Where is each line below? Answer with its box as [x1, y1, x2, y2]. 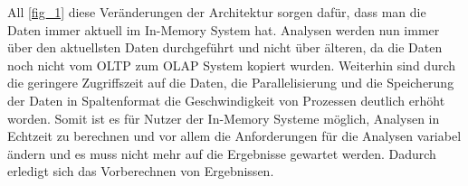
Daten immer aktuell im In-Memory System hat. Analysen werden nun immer [7, 20, 440, 39]
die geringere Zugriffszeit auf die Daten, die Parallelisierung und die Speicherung [7, 73, 454, 92]
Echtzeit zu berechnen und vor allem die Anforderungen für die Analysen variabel [7, 126, 462, 145]
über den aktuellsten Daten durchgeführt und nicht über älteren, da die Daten [7, 38, 443, 57]
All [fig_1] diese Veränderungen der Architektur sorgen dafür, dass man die [7, 3, 426, 21]
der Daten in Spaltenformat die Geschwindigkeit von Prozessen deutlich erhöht [7, 90, 445, 109]
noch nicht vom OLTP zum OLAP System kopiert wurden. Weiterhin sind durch [7, 55, 456, 74]
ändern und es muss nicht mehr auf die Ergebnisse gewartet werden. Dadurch [7, 144, 436, 163]
